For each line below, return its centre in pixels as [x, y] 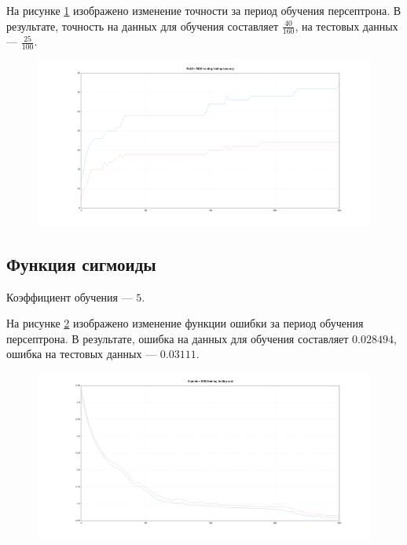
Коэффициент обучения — [70, 296]
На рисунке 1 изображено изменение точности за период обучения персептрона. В [204, 10]
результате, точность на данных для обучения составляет [143, 26]
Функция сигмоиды [81, 263]
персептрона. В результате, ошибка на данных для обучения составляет [178, 338]
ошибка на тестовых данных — [82, 354]
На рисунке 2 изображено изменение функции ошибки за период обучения [185, 323]
